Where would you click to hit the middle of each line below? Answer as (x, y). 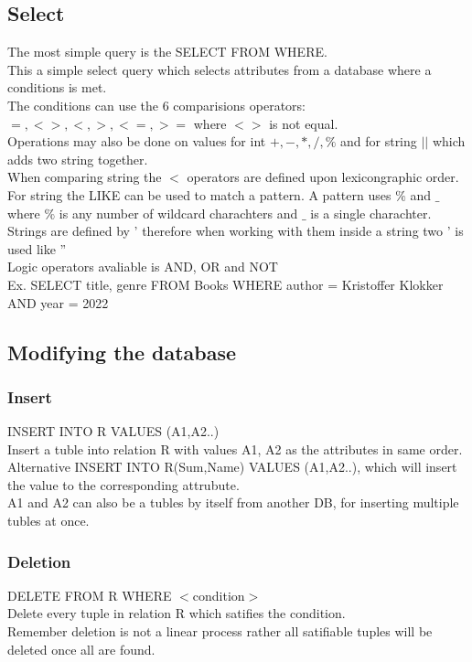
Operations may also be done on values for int (137, 141)
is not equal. (304, 123)
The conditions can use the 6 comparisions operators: (156, 105)
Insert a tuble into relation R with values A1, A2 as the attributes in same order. (235, 448)
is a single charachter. (371, 213)
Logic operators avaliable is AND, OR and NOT (143, 267)
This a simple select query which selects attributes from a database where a (220, 69)
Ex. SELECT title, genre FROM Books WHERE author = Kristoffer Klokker (225, 284)
